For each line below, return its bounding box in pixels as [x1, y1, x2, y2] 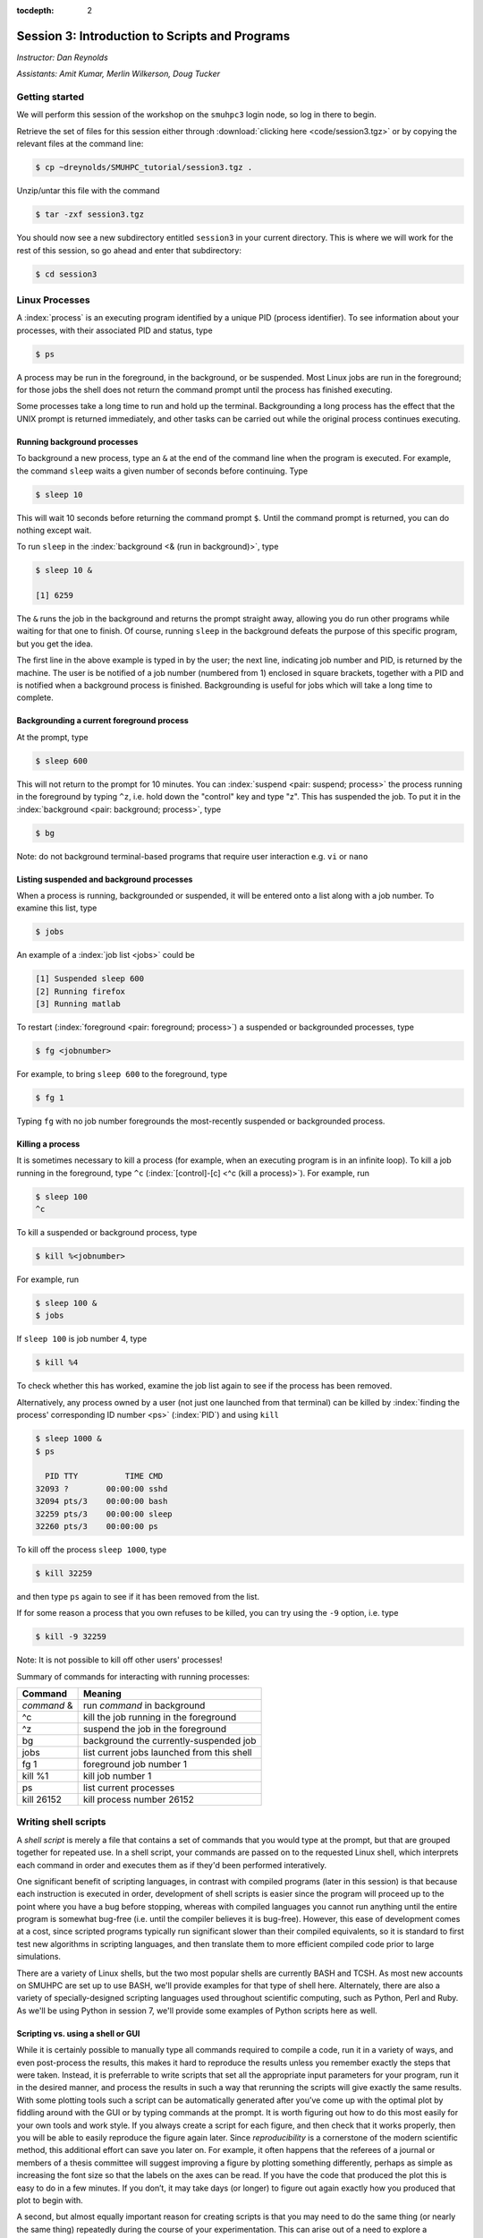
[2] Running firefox [35, 986, 125, 996]
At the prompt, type [16, 731, 89, 742]
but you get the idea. [16, 638, 93, 649]
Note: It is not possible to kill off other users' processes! [16, 1654, 223, 1665]
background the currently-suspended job [82, 1735, 257, 1747]
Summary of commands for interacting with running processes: [16, 1670, 250, 1682]
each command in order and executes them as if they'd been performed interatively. [16, 1859, 326, 1870]
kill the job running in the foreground [82, 1711, 237, 1723]
